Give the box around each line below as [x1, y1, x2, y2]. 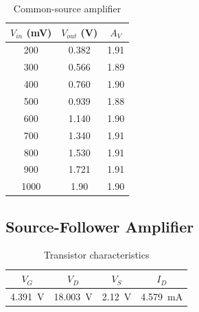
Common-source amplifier [13, 1, 121, 15]
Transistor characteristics [43, 248, 150, 262]
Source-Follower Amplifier [5, 215, 194, 237]
